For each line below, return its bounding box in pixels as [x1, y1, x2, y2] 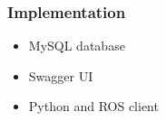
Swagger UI [28, 66, 93, 85]
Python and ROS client [28, 97, 159, 116]
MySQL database [28, 36, 125, 55]
